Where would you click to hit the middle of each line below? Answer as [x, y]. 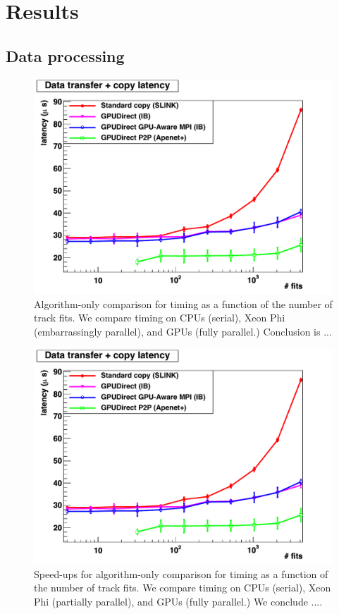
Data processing [65, 55]
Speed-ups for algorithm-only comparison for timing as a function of [181, 573]
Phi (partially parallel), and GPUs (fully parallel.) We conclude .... [178, 601]
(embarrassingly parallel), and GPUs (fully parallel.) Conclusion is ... [183, 331]
